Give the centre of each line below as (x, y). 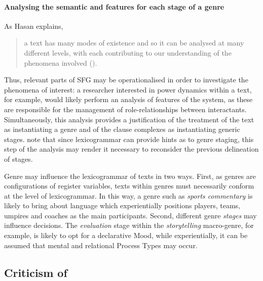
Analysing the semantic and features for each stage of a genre (114, 6)
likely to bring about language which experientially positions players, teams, (122, 205)
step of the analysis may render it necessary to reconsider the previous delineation (131, 149)
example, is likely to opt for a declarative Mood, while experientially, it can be (126, 235)
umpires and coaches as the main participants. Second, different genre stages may (130, 215)
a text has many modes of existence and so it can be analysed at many (134, 43)
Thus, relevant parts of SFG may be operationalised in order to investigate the (126, 80)
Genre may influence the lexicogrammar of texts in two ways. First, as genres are (130, 176)
